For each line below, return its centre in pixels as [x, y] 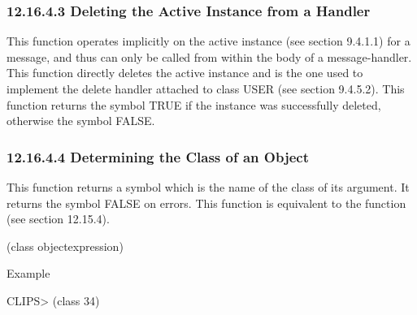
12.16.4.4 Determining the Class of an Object [158, 156]
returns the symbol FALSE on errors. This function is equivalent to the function [206, 203]
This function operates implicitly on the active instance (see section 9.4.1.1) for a [208, 41]
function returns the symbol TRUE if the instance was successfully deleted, [194, 104]
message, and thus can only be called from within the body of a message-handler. [209, 56]
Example [28, 273]
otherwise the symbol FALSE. [81, 121]
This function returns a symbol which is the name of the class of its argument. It [208, 187]
